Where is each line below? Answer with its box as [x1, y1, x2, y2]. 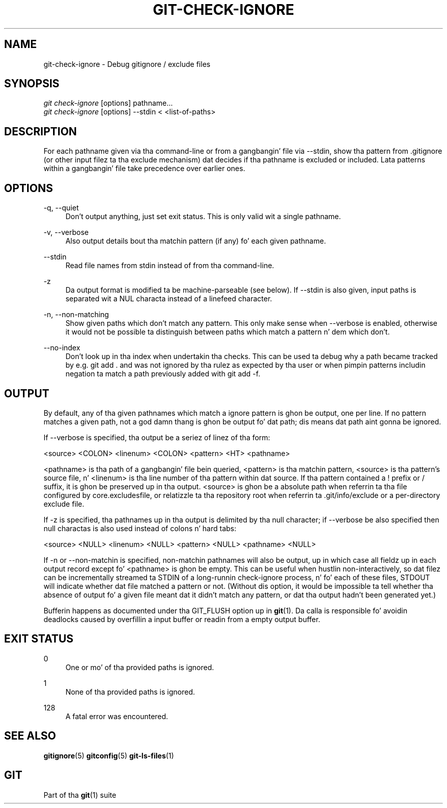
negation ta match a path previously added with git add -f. [65, 369, 260, 378]
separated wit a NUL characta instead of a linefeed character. [65, 294, 272, 303]
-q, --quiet [43, 203, 79, 212]
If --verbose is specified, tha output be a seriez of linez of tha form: [43, 433, 270, 442]
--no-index [43, 343, 81, 352]
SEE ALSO [4, 729, 56, 743]
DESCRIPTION [4, 125, 77, 138]
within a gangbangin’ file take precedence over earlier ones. [43, 164, 245, 173]
